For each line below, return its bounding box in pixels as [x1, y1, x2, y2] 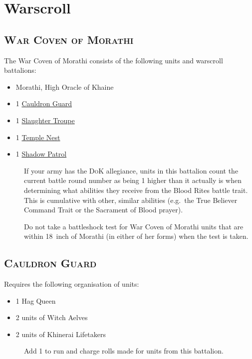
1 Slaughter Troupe [15, 115, 75, 125]
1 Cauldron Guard [15, 98, 72, 109]
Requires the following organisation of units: [4, 279, 139, 289]
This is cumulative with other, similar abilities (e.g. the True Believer [24, 194, 238, 205]
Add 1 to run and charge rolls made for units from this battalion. [24, 346, 224, 356]
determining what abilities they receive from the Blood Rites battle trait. [24, 184, 248, 195]
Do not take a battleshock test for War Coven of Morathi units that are [24, 221, 244, 231]
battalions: [4, 65, 36, 75]
